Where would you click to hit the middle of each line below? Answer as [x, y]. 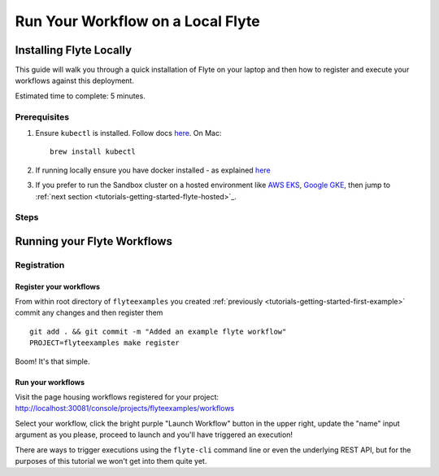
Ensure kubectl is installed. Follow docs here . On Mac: [129, 133]
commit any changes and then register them [89, 312]
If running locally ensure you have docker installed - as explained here [153, 170]
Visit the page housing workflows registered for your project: [117, 397]
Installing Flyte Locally [74, 50]
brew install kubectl [93, 152]
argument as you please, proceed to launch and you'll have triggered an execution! [154, 435]
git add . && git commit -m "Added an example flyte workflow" [158, 331]
